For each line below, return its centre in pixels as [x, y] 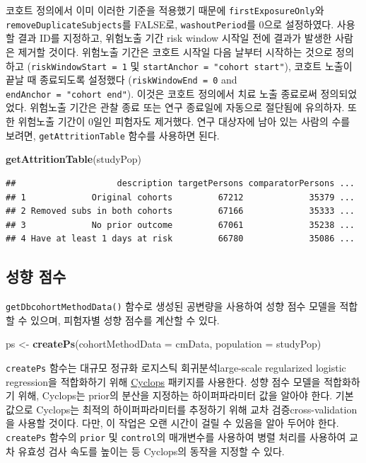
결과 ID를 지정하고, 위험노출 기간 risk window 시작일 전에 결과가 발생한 [175, 38]
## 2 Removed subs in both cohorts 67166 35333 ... [180, 211]
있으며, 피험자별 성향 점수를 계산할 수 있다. [125, 320]
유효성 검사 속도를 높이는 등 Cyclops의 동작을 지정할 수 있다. [151, 451]
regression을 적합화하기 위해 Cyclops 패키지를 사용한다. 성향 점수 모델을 [163, 381]
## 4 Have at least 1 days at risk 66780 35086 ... [180, 239]
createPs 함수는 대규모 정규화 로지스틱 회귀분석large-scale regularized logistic [176, 367]
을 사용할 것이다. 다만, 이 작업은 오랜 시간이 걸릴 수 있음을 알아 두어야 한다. [172, 423]
